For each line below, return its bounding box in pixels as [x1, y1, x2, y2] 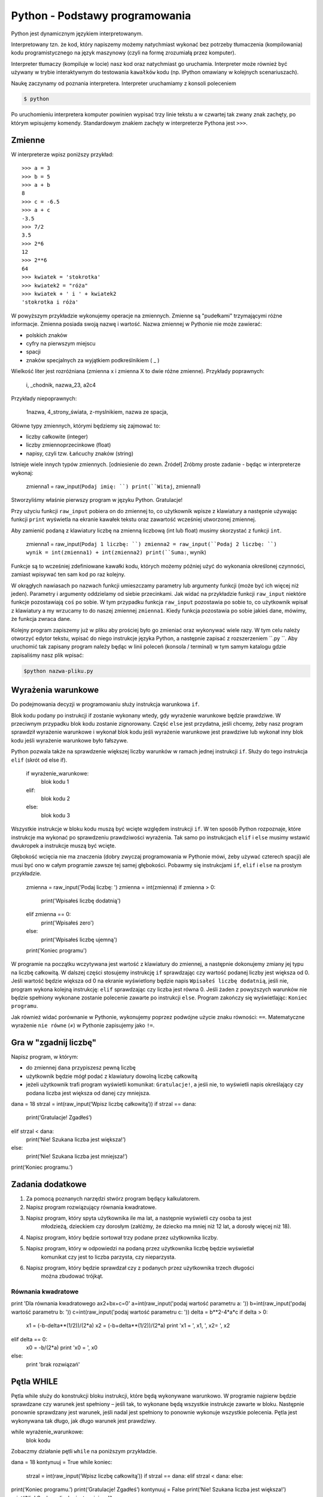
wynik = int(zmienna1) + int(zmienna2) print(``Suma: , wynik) [26, 549, 206, 556]
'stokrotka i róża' [22, 299, 79, 305]
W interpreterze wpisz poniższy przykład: [11, 150, 114, 158]
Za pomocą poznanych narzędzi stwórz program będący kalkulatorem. [26, 1195, 200, 1202]
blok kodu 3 [41, 811, 71, 819]
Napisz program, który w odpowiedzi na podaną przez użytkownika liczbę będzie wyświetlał [26, 1245, 254, 1252]
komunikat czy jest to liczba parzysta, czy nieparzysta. [41, 1253, 176, 1260]
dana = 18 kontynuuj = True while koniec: [11, 1459, 113, 1466]
